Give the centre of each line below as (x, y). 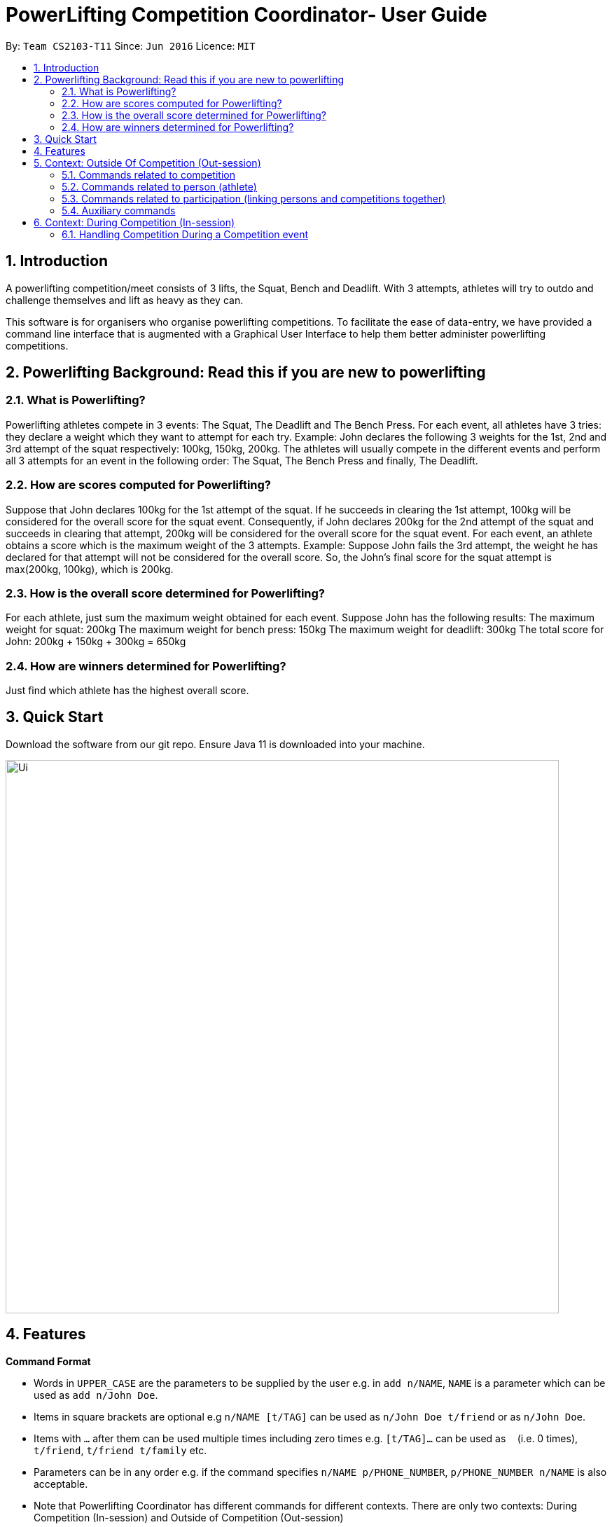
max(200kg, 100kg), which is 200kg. (90, 569)
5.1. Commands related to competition (148, 174)
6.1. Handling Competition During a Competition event (185, 234)
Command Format (48, 1361)
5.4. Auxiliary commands (119, 210)
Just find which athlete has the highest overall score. (127, 691)
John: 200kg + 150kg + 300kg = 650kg (96, 642)
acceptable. (61, 1484)
